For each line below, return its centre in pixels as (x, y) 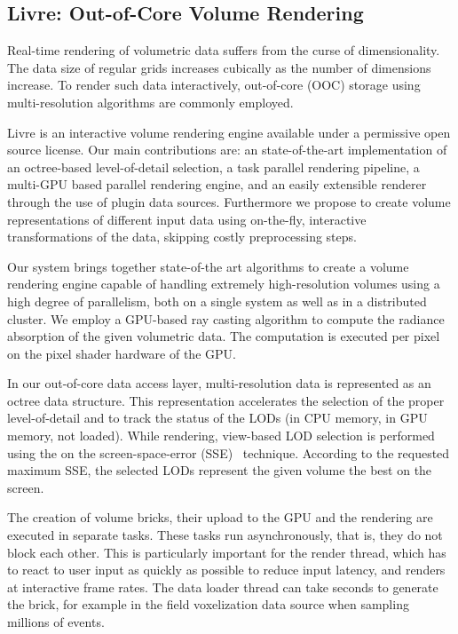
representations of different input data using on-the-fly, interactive (187, 219)
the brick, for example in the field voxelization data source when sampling (208, 604)
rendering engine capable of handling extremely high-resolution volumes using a (224, 284)
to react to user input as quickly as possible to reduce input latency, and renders (226, 570)
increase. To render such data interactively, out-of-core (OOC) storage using (214, 85)
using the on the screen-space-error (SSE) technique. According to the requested (229, 452)
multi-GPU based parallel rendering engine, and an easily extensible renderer (217, 184)
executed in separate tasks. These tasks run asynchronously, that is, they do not (225, 535)
